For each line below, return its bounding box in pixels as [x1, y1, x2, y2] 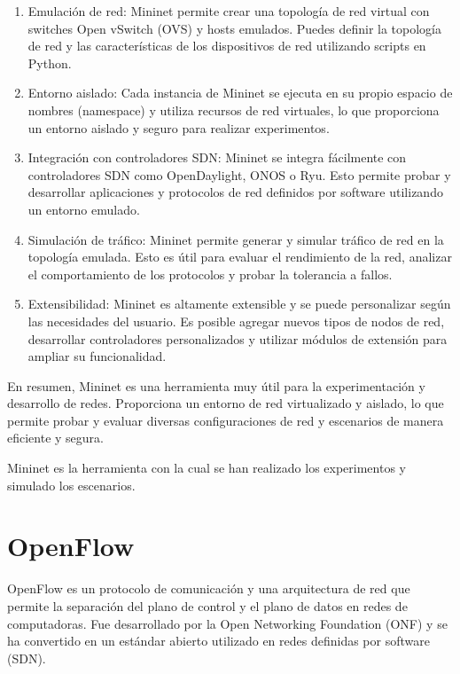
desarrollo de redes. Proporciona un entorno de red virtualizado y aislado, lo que [7, 394, 444, 412]
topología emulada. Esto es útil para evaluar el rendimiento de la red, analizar [27, 247, 452, 266]
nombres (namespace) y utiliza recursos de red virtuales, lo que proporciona [27, 100, 440, 119]
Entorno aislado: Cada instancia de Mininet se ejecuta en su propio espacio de [27, 83, 453, 102]
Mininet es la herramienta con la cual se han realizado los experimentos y [7, 458, 406, 477]
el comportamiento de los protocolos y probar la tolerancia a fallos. [27, 264, 393, 283]
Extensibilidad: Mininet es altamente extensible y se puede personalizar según [27, 294, 451, 313]
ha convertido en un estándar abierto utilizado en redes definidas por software [7, 631, 430, 650]
